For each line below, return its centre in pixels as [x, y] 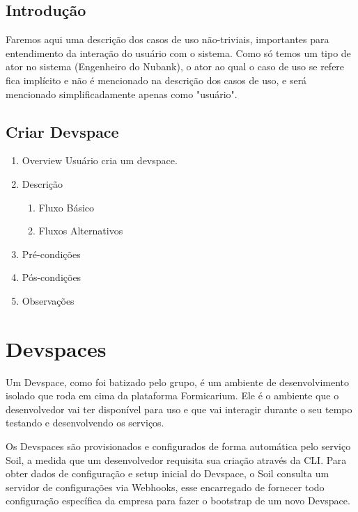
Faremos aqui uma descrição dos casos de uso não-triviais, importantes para [168, 39]
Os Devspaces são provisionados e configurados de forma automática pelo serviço [178, 446]
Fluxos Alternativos [81, 231]
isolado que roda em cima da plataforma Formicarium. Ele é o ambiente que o [172, 395]
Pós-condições [52, 277]
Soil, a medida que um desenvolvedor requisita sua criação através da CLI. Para [176, 459]
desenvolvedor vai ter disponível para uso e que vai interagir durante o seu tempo [179, 409]
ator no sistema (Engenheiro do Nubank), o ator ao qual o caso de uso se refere [175, 66]
